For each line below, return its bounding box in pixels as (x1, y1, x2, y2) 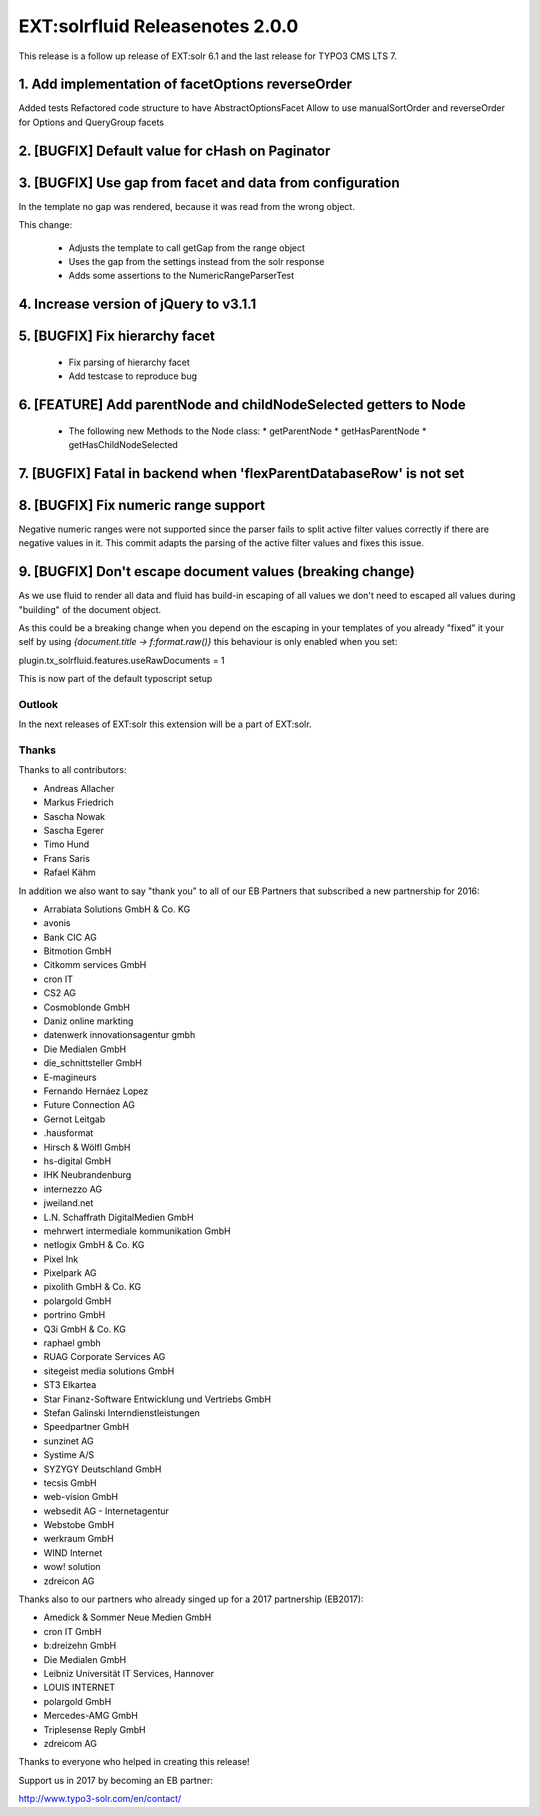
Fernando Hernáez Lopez (43, 1085, 149, 1097)
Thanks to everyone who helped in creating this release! (18, 1756, 250, 1768)
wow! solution (43, 1561, 101, 1573)
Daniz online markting (43, 1015, 134, 1027)
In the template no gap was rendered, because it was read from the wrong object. (18, 200, 355, 212)
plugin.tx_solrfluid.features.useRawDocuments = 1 (18, 654, 225, 666)
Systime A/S (43, 1449, 95, 1461)
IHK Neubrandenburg (43, 1169, 132, 1181)
